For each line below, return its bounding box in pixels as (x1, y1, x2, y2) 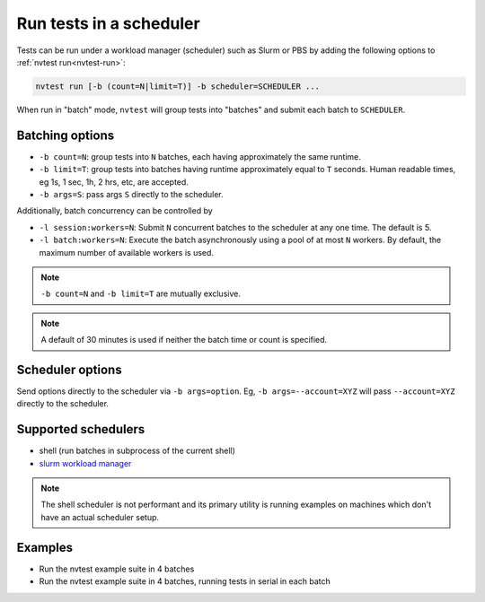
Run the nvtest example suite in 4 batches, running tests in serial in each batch (39, 576, 331, 587)
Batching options (16, 127, 115, 143)
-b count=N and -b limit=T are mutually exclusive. (40, 288, 242, 300)
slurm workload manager (39, 458, 132, 468)
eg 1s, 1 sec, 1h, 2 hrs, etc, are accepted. (39, 176, 189, 188)
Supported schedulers (16, 422, 145, 437)
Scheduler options (16, 362, 122, 377)
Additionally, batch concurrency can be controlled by (16, 205, 213, 216)
